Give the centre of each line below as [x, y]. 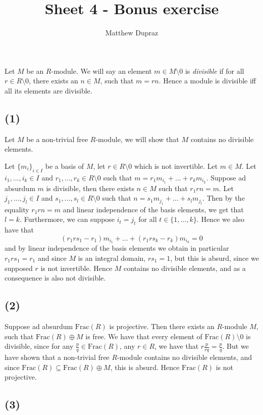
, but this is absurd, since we [215, 258]
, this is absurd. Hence [145, 367]
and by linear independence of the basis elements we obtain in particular [117, 248]
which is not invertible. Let [176, 166]
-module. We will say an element [101, 71]
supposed [19, 268]
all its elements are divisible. [48, 90]
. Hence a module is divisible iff [207, 81]
